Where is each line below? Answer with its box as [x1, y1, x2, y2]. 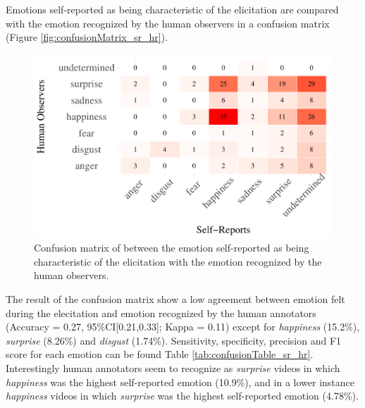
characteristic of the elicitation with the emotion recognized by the [34, 254, 322, 268]
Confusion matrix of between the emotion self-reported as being [34, 240, 309, 255]
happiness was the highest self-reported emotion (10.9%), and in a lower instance [6, 374, 355, 389]
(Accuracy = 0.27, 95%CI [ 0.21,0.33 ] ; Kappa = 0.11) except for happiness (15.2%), [6, 319, 360, 334]
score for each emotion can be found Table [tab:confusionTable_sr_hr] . [6, 347, 314, 361]
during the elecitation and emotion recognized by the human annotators [6, 305, 316, 320]
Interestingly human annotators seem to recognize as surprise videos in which [6, 361, 340, 376]
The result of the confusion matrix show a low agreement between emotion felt [6, 292, 345, 307]
